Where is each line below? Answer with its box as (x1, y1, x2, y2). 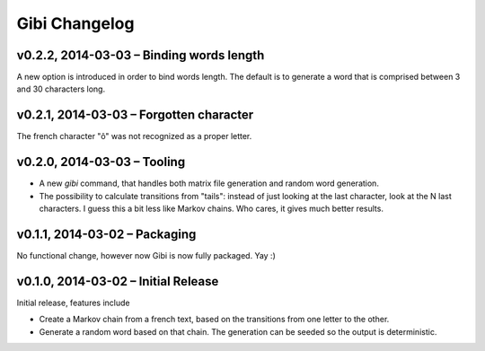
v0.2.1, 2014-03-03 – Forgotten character (16, 108, 254, 123)
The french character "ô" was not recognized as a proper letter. (16, 131, 252, 142)
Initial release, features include (16, 297, 130, 308)
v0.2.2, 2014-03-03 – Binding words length (16, 48, 265, 63)
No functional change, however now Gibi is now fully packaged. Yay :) (16, 250, 276, 260)
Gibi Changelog (16, 13, 135, 33)
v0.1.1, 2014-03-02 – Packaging (16, 226, 197, 241)
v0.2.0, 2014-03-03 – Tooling (16, 154, 186, 170)
